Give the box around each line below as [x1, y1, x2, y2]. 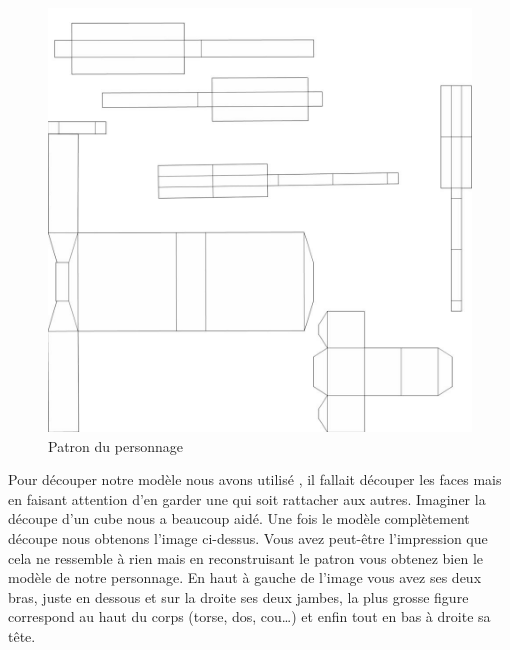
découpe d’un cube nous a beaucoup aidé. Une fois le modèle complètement [8, 508, 470, 529]
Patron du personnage [48, 435, 183, 456]
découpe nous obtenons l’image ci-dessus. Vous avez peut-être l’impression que [8, 527, 488, 548]
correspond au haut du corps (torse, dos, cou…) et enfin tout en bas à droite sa [8, 606, 491, 627]
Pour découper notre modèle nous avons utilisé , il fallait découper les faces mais [8, 469, 502, 490]
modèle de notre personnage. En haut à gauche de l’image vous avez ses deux [8, 567, 482, 588]
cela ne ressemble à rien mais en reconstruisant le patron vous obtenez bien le [8, 547, 484, 568]
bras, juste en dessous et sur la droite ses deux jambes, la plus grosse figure [8, 586, 469, 607]
